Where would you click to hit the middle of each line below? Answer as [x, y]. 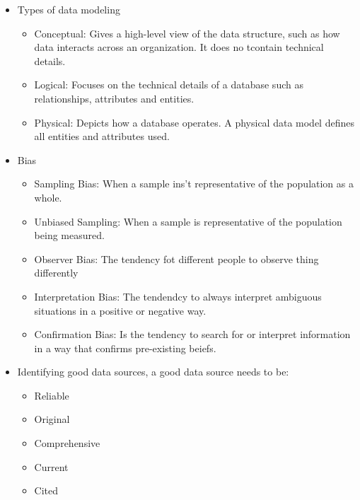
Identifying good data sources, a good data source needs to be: [153, 372]
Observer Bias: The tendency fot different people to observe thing [176, 258]
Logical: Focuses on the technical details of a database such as [169, 85]
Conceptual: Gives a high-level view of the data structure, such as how [187, 33]
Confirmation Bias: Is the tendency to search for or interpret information [192, 334]
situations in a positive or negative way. [120, 310]
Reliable [52, 395]
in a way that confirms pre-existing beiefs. [125, 348]
